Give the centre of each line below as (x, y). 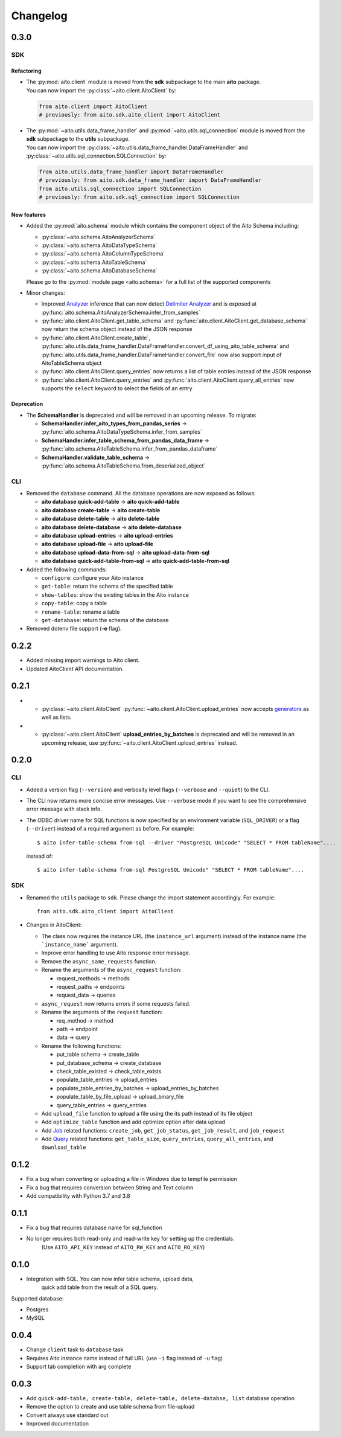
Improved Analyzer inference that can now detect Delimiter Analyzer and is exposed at (149, 304)
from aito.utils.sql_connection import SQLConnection (120, 188)
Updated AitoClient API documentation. (75, 669)
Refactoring (26, 71)
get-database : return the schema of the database (105, 620)
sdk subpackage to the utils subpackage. (78, 139)
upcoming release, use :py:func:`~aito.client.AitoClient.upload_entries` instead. (139, 742)
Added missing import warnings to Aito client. (83, 660)
